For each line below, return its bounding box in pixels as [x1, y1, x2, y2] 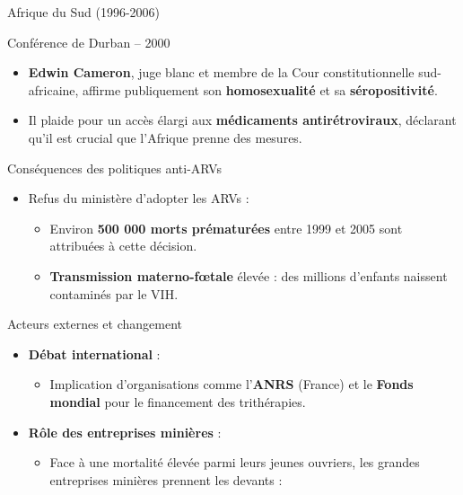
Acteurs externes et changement [7, 314, 183, 333]
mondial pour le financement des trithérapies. [49, 392, 306, 411]
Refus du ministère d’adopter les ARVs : [28, 189, 249, 208]
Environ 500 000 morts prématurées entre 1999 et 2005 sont [49, 218, 403, 237]
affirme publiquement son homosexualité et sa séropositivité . [83, 80, 438, 99]
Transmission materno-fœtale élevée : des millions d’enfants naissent [49, 266, 448, 285]
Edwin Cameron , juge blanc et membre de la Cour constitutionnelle [28, 63, 415, 82]
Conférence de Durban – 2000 [7, 32, 170, 51]
